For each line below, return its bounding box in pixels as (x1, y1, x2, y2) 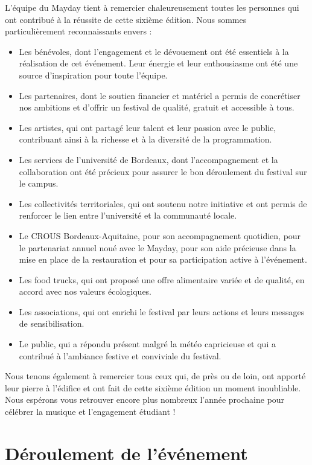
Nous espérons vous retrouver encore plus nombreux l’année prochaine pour (5, 393, 285, 406)
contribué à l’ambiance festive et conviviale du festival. (19, 349, 221, 362)
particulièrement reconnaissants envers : (5, 25, 152, 37)
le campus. (19, 177, 59, 190)
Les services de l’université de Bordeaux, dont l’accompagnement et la (19, 153, 278, 165)
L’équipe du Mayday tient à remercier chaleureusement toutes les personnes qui (5, 1, 299, 13)
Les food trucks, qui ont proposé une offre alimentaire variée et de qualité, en (19, 273, 305, 286)
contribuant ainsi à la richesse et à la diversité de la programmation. (19, 133, 272, 146)
